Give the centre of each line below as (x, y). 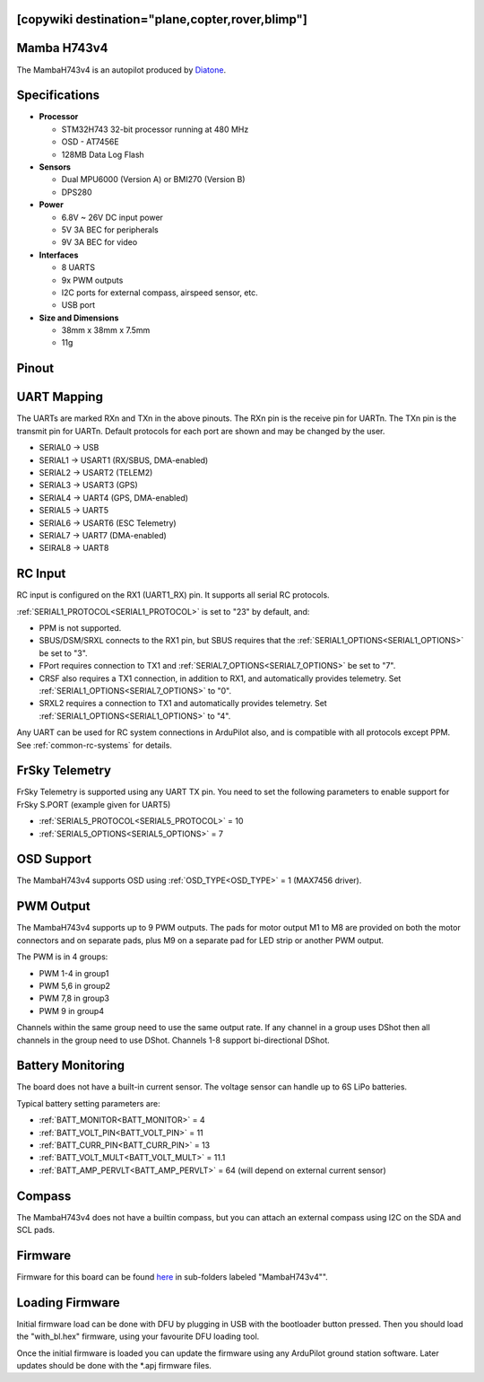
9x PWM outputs (92, 280)
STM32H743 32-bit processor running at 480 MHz (155, 129)
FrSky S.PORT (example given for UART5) (94, 804)
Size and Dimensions (79, 318)
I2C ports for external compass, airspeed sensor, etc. (160, 293)
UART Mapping (60, 397)
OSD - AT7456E (91, 142)
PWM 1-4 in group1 (74, 973)
